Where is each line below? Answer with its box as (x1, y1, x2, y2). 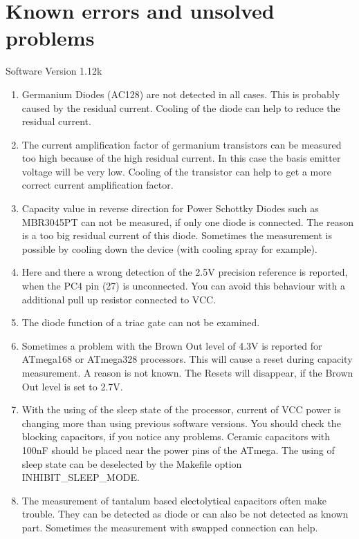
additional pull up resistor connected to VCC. (21, 292, 217, 306)
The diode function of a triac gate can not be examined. (21, 315, 260, 330)
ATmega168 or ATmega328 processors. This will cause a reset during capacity (21, 352, 353, 366)
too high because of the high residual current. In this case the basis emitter (21, 151, 341, 165)
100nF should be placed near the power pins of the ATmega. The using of (21, 442, 335, 457)
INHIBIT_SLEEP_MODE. (21, 470, 140, 484)
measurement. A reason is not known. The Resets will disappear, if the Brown (21, 366, 353, 379)
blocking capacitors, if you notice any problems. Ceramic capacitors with (21, 429, 331, 444)
